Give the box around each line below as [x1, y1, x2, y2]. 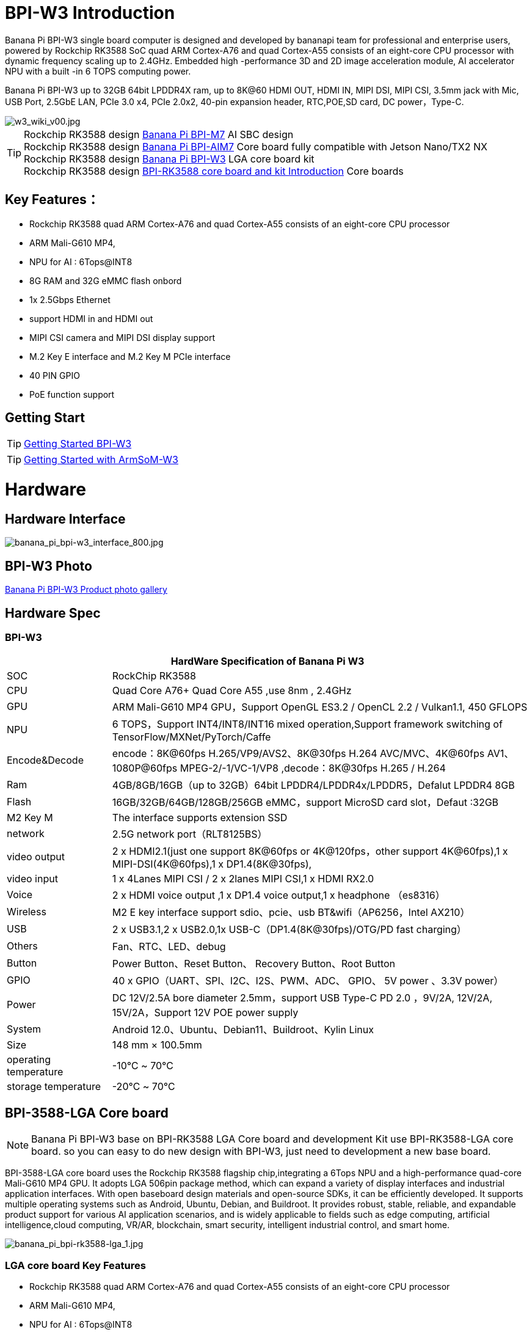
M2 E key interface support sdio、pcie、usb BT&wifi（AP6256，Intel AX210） [112, 906, 470, 919]
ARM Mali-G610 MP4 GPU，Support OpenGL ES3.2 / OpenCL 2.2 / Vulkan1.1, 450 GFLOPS [112, 701, 528, 714]
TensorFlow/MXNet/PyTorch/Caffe [112, 731, 271, 744]
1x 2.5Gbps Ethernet [29, 294, 111, 305]
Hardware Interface [5, 511, 126, 527]
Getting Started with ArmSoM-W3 [24, 453, 178, 466]
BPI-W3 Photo [5, 558, 92, 574]
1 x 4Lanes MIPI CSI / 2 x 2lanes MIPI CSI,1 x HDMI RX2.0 [112, 873, 374, 885]
